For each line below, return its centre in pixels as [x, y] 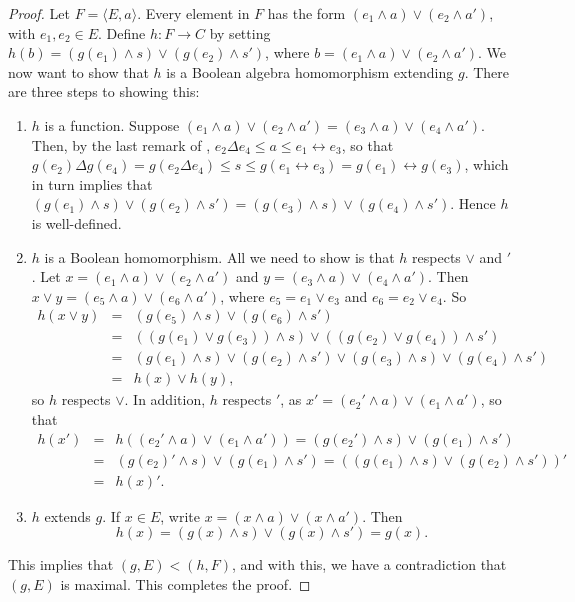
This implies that [61, 564]
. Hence [473, 203]
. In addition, [165, 399]
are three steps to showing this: [104, 91]
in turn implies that [92, 183]
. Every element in [193, 13]
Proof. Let [39, 13]
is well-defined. [76, 222]
